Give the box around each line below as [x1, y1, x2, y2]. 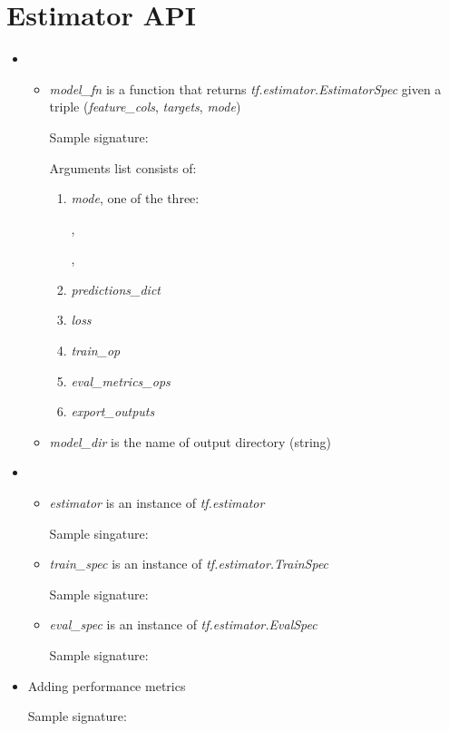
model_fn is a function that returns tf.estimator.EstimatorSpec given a [49, 79, 442, 98]
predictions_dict [71, 279, 161, 298]
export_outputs [71, 402, 155, 421]
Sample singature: [49, 523, 149, 542]
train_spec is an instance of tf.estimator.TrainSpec [49, 554, 329, 573]
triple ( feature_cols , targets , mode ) [49, 97, 241, 116]
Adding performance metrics [27, 676, 186, 695]
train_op [71, 341, 121, 360]
